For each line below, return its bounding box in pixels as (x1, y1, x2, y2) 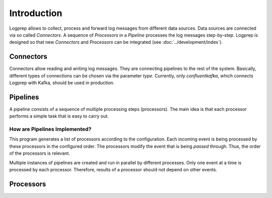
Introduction (9, 8, 62, 19)
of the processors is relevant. (9, 150, 71, 156)
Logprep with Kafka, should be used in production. (9, 80, 115, 86)
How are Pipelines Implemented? (9, 126, 92, 133)
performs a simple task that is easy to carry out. (9, 113, 109, 119)
